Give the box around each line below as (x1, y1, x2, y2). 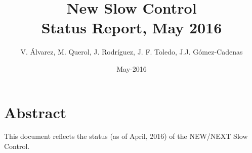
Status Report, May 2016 (41, 17, 222, 38)
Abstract (4, 101, 67, 122)
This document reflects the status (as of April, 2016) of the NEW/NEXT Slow (4, 131, 248, 141)
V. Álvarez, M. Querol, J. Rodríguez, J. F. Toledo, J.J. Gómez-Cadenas (20, 46, 243, 57)
